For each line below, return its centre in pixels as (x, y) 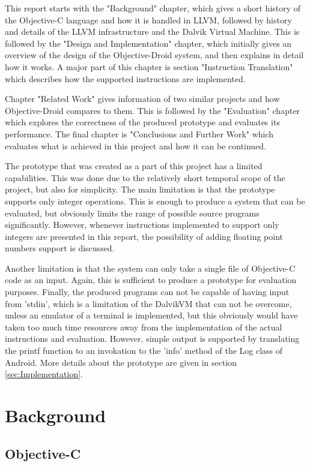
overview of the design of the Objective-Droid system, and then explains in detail (154, 55)
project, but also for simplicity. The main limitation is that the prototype (140, 189)
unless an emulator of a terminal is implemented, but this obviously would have (151, 315)
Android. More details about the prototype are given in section (121, 362)
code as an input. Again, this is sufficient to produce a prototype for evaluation (151, 280)
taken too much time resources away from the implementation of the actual (144, 327)
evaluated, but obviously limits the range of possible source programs (132, 213)
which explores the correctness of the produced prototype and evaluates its (142, 122)
